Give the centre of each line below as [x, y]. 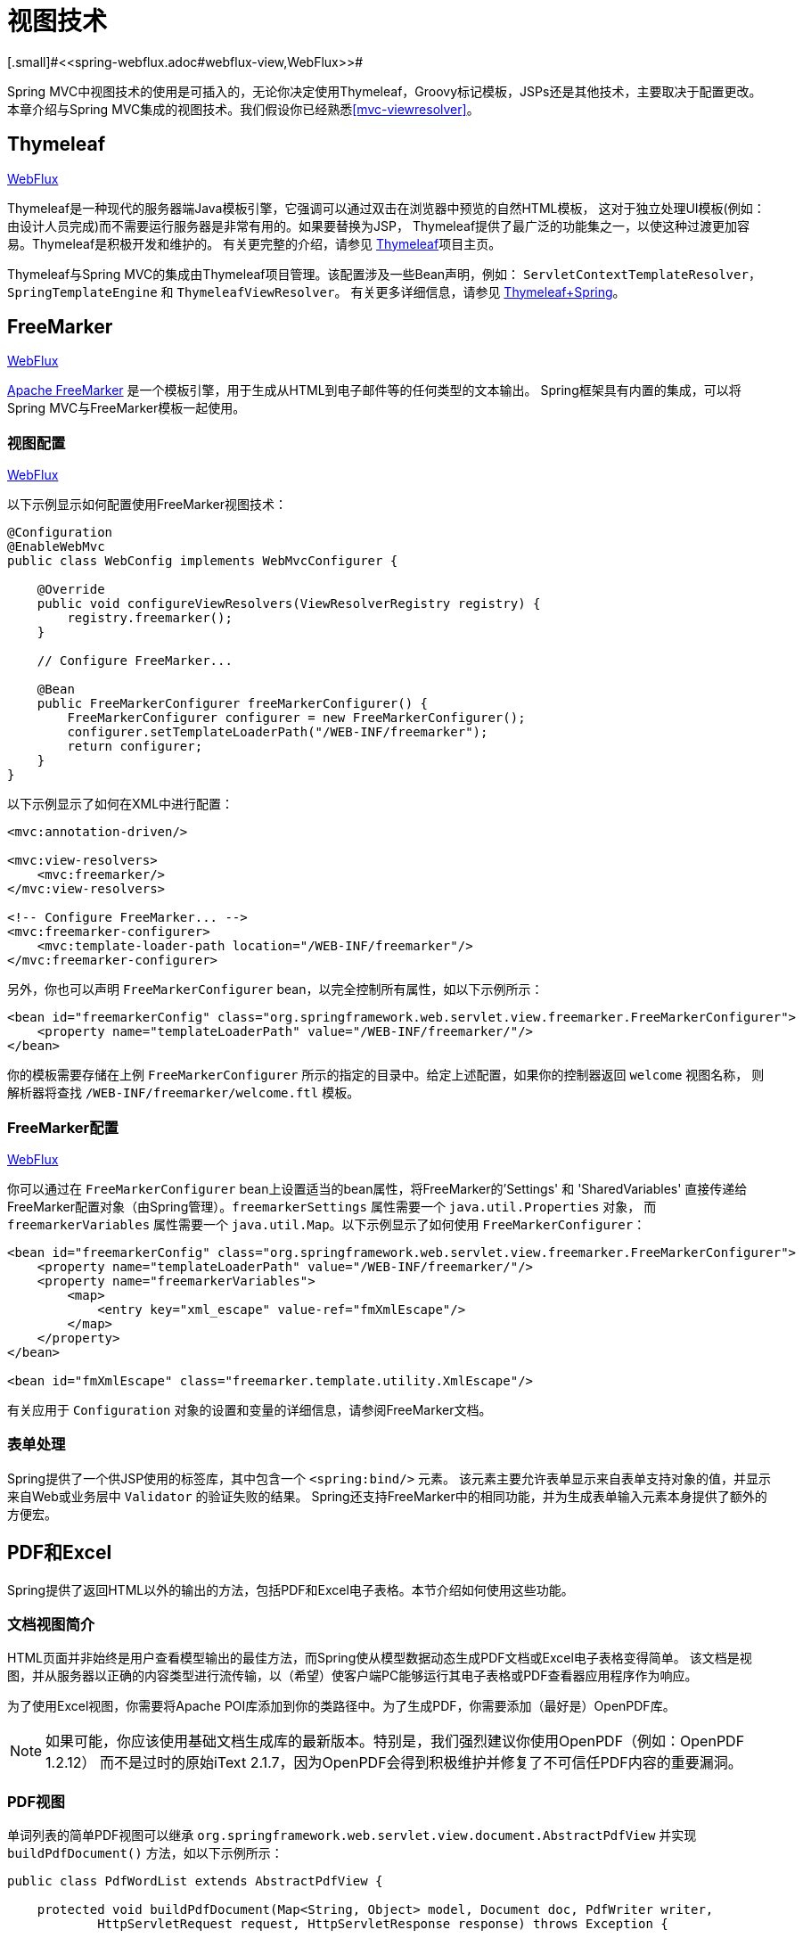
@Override [71, 590]
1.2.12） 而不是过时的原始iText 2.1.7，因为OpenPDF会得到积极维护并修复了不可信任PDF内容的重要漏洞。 [394, 1763]
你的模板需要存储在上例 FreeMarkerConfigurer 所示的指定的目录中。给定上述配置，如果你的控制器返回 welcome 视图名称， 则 [386, 1075]
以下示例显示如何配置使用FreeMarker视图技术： [147, 505]
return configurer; [135, 747]
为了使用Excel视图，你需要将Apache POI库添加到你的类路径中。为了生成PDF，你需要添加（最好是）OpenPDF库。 [341, 1706]
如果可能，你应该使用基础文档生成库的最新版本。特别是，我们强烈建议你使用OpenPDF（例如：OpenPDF [395, 1741]
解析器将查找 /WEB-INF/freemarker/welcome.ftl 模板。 [184, 1093]
